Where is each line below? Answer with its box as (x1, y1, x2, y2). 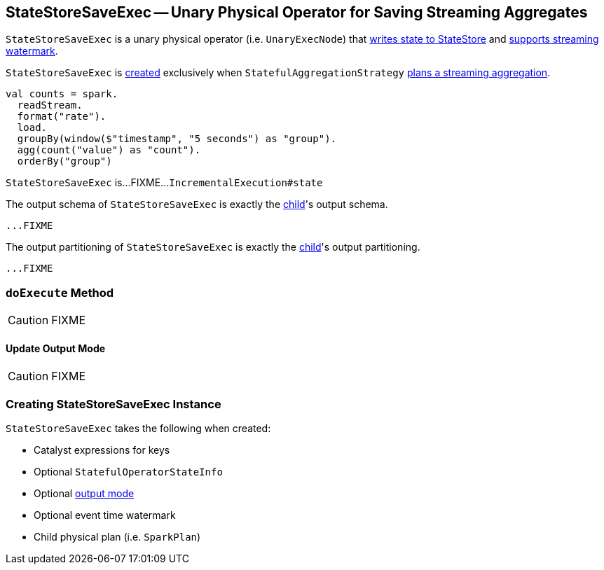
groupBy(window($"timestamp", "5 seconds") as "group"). (17, 133, 337, 145)
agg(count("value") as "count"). (17, 144, 201, 156)
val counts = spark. (6, 88, 118, 100)
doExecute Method (6, 285, 114, 300)
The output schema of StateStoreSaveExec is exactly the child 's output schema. (6, 198, 388, 211)
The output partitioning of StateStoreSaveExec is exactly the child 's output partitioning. (6, 241, 420, 253)
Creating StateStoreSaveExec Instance (6, 396, 221, 411)
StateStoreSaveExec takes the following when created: (6, 422, 271, 435)
